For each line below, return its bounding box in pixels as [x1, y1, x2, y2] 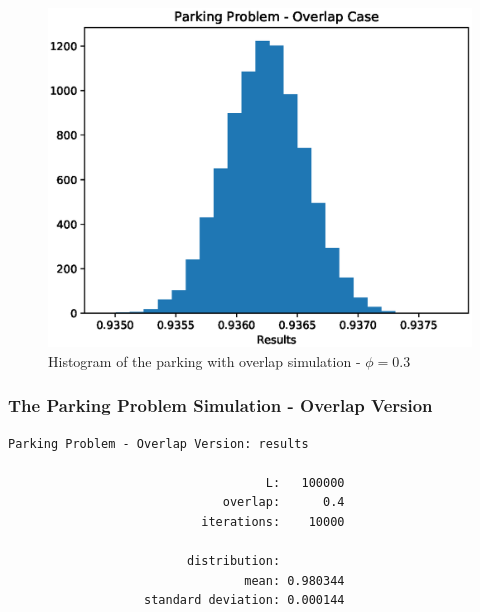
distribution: [186, 554, 281, 569]
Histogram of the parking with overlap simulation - [48, 350, 361, 371]
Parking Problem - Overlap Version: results [8, 436, 309, 451]
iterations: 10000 [201, 514, 345, 529]
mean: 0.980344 [244, 573, 345, 588]
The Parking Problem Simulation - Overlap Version [8, 393, 433, 418]
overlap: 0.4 [222, 495, 345, 510]
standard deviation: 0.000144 [144, 593, 345, 608]
